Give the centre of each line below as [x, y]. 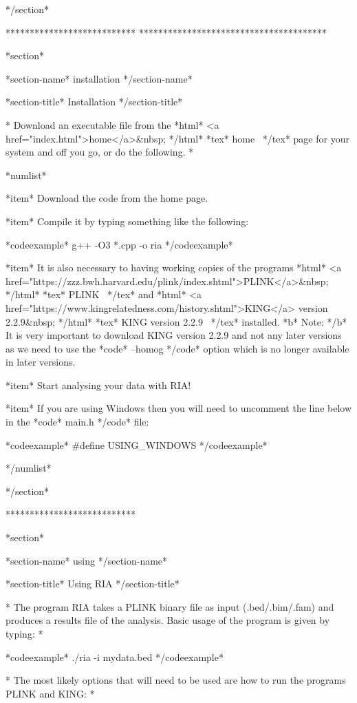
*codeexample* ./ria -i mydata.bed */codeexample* [115, 657]
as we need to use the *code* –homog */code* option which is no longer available [177, 348]
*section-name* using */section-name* [87, 560]
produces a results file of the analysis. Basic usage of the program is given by [168, 620]
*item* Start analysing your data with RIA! [98, 385]
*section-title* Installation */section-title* [94, 102]
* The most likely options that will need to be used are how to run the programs [176, 680]
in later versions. [41, 362]
